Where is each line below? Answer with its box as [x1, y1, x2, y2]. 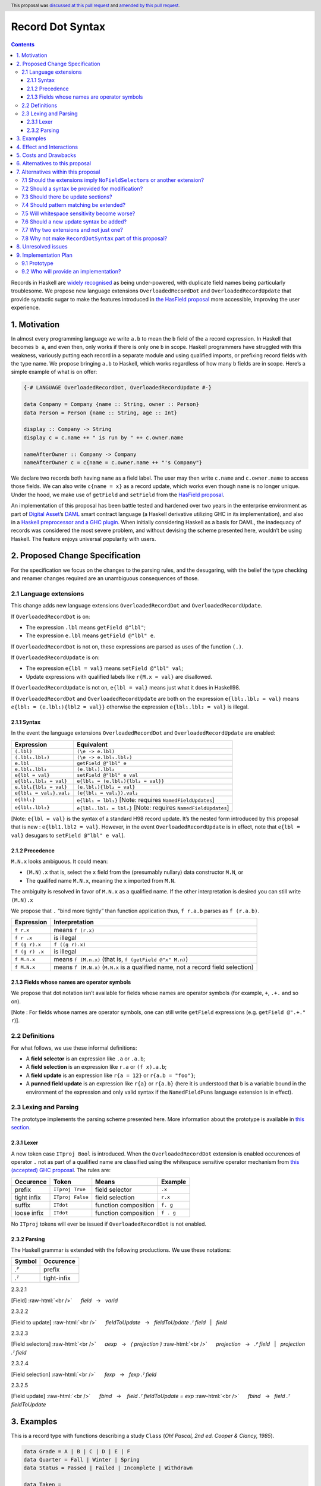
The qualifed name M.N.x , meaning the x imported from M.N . [26, 877, 176, 884]
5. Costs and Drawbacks [16, 152, 77, 159]
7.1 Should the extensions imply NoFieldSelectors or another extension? [21, 177, 204, 184]
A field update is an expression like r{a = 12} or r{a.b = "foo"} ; [26, 1072, 196, 1079]
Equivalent [76, 740, 108, 748]
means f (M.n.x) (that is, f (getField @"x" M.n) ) [53, 955, 188, 964]
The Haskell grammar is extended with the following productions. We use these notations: [11, 1246, 231, 1254]
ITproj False [53, 1194, 89, 1201]
